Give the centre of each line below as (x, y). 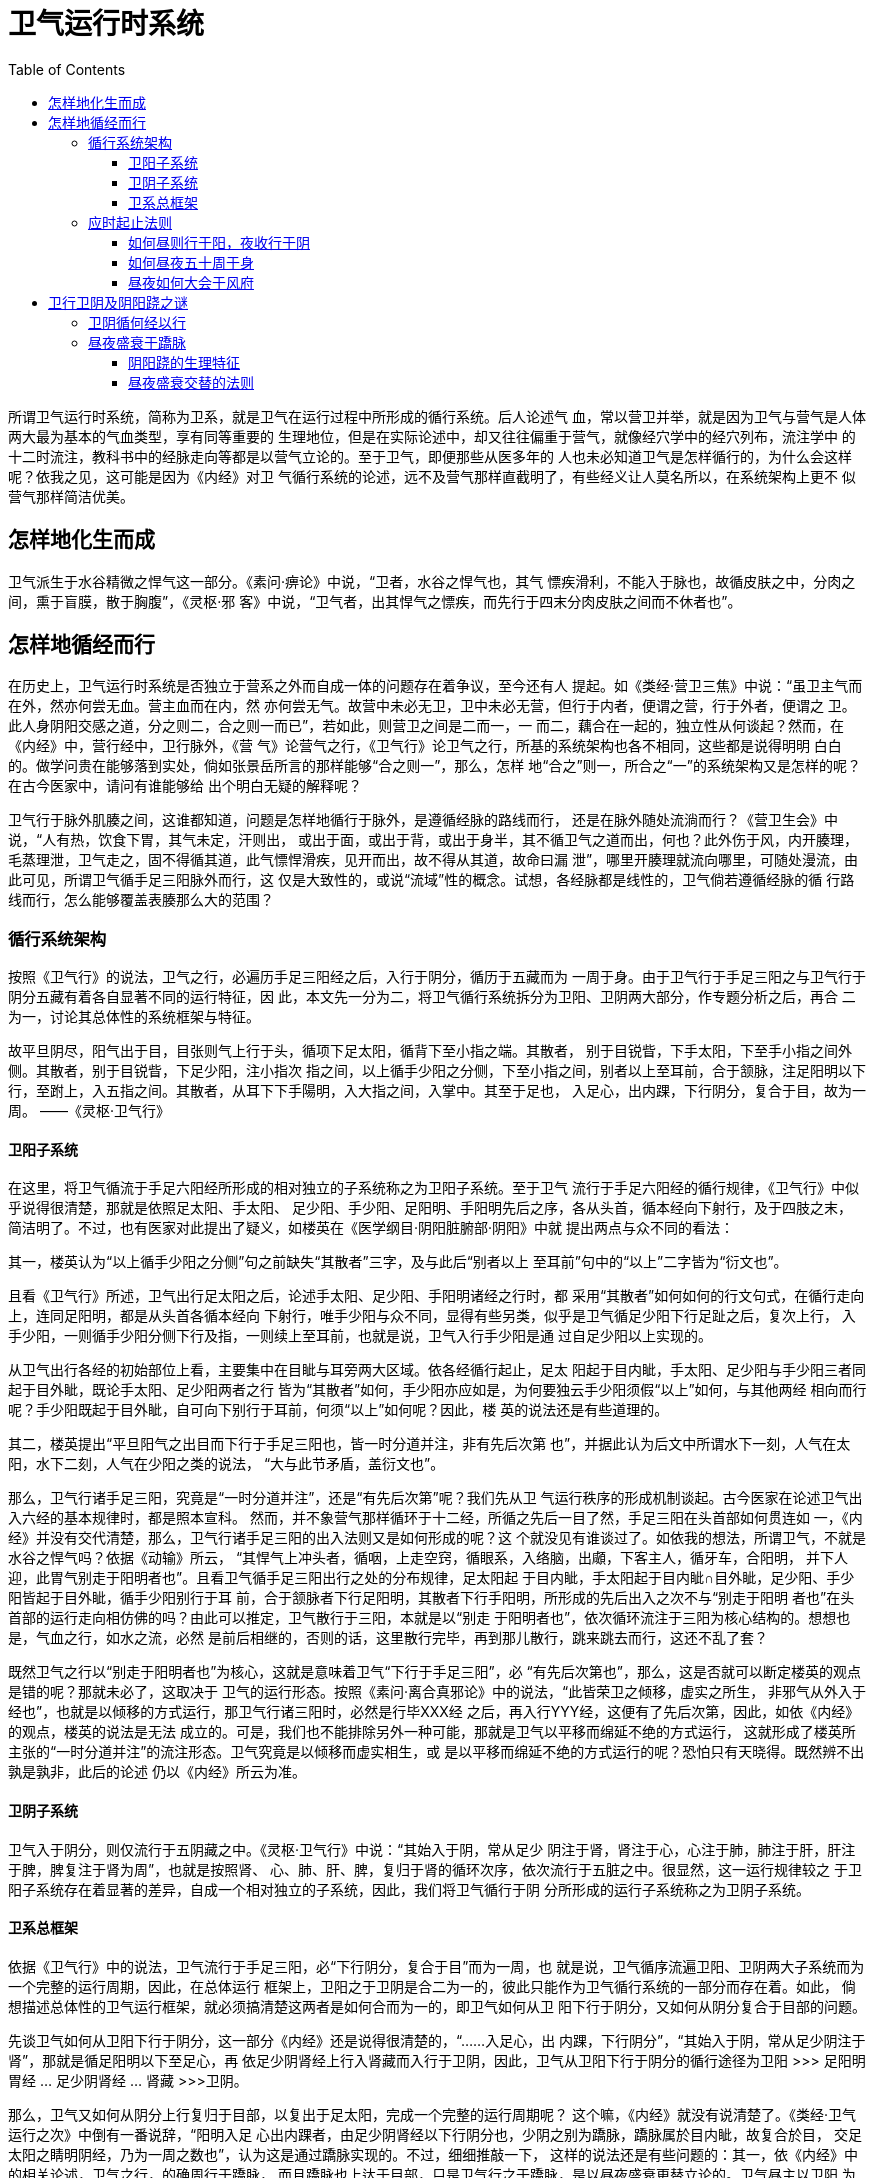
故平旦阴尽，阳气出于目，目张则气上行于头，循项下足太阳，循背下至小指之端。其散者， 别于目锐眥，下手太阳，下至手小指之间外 (430, 1051)
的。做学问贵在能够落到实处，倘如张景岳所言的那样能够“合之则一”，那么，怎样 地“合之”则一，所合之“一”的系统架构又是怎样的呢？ (434, 766)
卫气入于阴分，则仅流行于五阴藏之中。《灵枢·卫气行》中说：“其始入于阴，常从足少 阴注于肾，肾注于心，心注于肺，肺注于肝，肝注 (432, 1849)
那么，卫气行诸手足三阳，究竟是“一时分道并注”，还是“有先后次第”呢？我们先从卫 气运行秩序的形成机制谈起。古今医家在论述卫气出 (435, 1498)
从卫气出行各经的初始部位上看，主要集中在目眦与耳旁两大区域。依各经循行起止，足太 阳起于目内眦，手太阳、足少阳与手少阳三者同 (437, 1370)
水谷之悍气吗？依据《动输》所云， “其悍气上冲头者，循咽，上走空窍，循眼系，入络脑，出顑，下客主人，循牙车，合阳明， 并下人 (428, 1558)
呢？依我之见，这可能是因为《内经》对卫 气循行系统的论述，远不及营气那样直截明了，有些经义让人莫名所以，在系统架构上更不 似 (432, 476)
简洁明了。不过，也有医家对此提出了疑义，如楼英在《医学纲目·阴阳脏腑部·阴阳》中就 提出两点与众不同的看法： (371, 1228)
